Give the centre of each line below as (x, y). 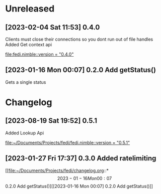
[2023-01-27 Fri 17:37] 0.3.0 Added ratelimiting (81, 158)
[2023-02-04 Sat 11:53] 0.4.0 (53, 27)
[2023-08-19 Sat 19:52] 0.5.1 (51, 121)
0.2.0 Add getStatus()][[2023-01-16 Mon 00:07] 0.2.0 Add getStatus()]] (79, 186)
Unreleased (30, 9)
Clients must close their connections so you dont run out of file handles (79, 39)
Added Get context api (28, 45)
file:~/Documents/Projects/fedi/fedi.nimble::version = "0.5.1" (68, 142)
